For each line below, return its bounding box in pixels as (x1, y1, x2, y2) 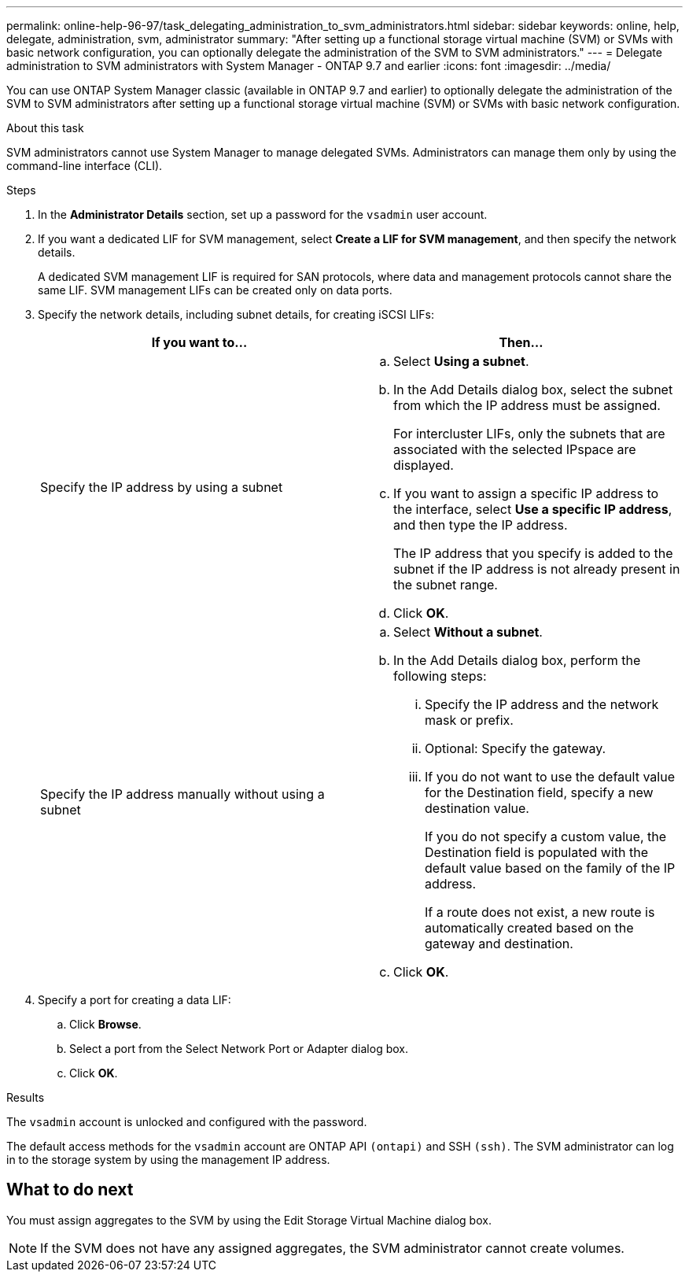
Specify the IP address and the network (425, 696, 659, 712)
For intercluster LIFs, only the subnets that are (393, 426, 665, 441)
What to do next (6, 1180, 134, 1200)
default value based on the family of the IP (425, 860, 676, 876)
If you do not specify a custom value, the (425, 829, 667, 844)
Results (6, 1091, 45, 1104)
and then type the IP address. (393, 517, 568, 533)
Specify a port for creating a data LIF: (38, 993, 231, 1007)
